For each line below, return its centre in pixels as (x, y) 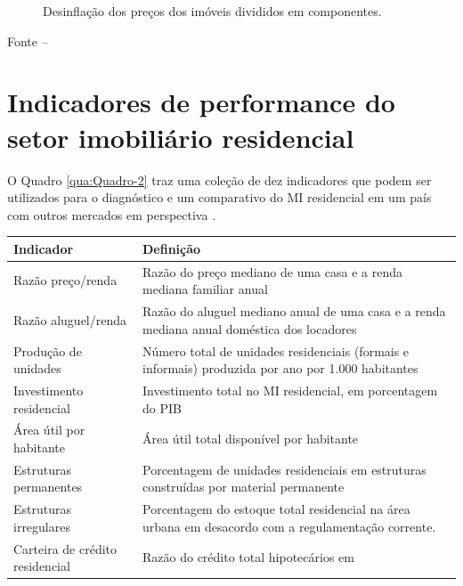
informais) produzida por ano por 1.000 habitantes (280, 368)
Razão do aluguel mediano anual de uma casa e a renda (294, 311)
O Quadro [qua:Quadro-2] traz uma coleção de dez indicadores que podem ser (219, 179)
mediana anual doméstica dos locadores (250, 328)
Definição (172, 248)
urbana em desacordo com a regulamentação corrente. (289, 526)
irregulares (42, 526)
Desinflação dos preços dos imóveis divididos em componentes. (212, 11)
